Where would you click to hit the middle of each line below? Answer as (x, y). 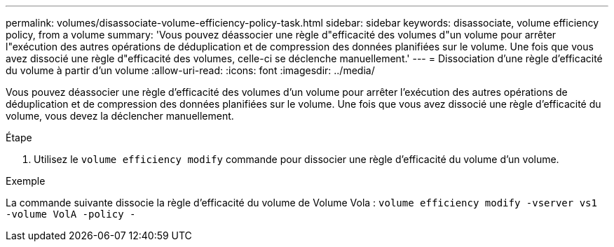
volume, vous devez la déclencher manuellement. (120, 116)
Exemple (26, 181)
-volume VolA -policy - (71, 214)
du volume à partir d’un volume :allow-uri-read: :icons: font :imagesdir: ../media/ (190, 70)
